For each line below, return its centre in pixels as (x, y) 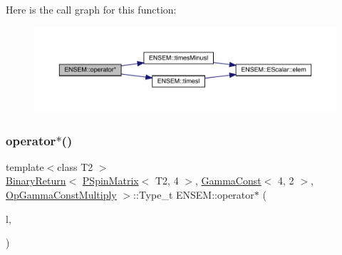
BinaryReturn (36, 181)
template (25, 166)
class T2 (75, 166)
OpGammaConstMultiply (61, 194)
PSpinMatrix (110, 181)
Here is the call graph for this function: (91, 9)
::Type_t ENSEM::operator (194, 194)
